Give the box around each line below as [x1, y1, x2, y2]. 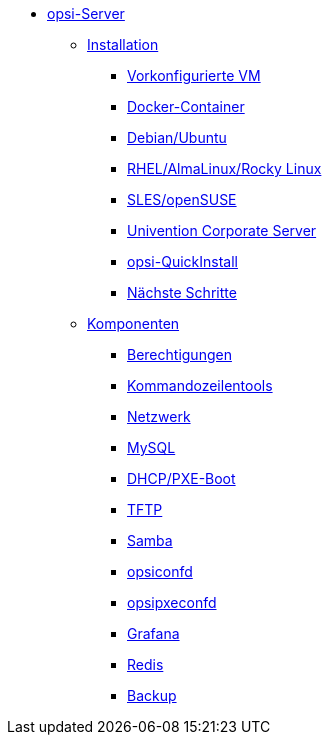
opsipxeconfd [127, 594, 217, 611]
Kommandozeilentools [127, 377, 273, 394]
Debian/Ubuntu [127, 129, 227, 146]
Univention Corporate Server [127, 222, 317, 239]
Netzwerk [127, 408, 191, 425]
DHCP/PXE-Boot [127, 470, 236, 487]
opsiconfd [127, 563, 193, 580]
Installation [87, 36, 159, 53]
